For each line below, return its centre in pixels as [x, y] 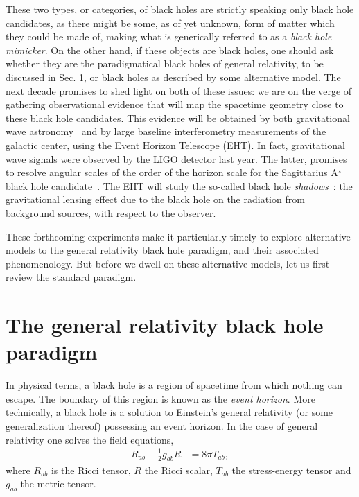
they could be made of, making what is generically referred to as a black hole [169, 36]
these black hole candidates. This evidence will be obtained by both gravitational [178, 117]
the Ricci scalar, [178, 470]
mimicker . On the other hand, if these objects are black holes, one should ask [170, 50]
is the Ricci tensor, [91, 470]
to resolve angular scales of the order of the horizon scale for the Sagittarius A [172, 172]
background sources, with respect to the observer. [111, 212]
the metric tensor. [58, 483]
